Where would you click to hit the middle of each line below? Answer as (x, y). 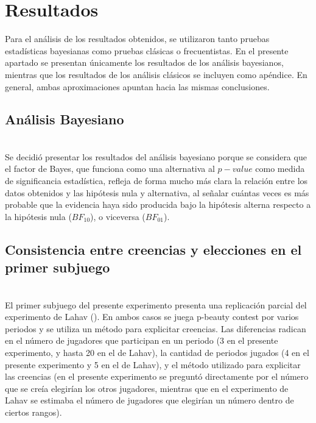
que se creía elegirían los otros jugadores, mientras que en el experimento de (147, 388)
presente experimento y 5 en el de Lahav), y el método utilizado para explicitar (153, 364)
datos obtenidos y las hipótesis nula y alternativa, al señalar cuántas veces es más (157, 192)
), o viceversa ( (118, 216)
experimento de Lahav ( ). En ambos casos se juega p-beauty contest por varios (152, 317)
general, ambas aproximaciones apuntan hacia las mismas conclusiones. (137, 86)
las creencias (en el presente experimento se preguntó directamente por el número (157, 376)
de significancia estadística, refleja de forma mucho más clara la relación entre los (156, 181)
